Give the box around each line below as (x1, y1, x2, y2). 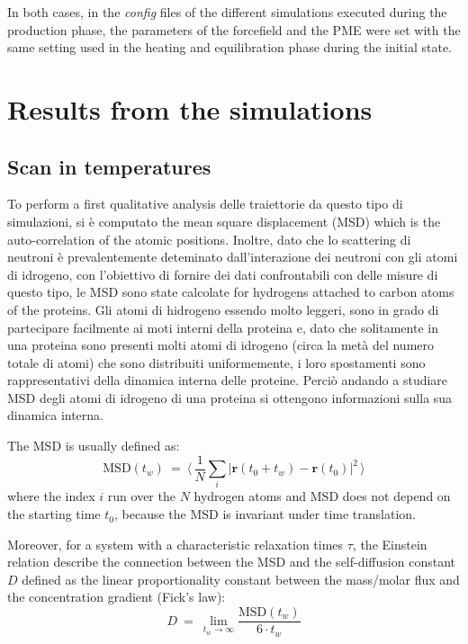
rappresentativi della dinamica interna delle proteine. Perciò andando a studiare (7, 371, 448, 389)
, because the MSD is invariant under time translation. (113, 505, 416, 523)
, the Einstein (352, 534, 427, 553)
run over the (107, 487, 175, 505)
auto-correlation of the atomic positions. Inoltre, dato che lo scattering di (7, 229, 411, 248)
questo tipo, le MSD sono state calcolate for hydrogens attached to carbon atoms (7, 282, 454, 301)
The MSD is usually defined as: (7, 436, 180, 455)
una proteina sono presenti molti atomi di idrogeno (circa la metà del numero (7, 335, 435, 354)
